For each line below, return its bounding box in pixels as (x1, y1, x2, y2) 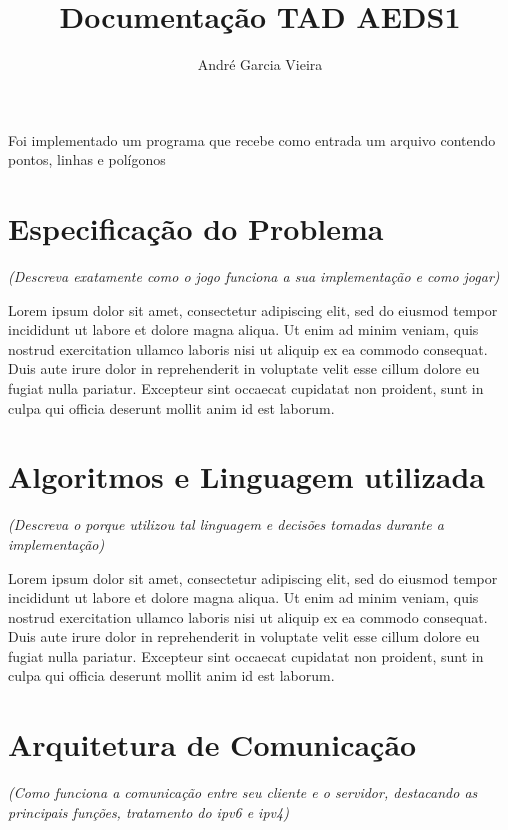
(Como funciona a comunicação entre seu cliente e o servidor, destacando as (8, 782, 478, 803)
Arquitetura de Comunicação (8, 724, 417, 765)
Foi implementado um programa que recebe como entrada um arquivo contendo (8, 129, 496, 150)
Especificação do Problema (8, 208, 384, 249)
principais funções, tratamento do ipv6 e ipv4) (8, 801, 289, 822)
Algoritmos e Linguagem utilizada (8, 456, 485, 497)
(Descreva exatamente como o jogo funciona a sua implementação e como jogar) (8, 266, 500, 287)
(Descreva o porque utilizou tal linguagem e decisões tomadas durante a (8, 514, 444, 535)
